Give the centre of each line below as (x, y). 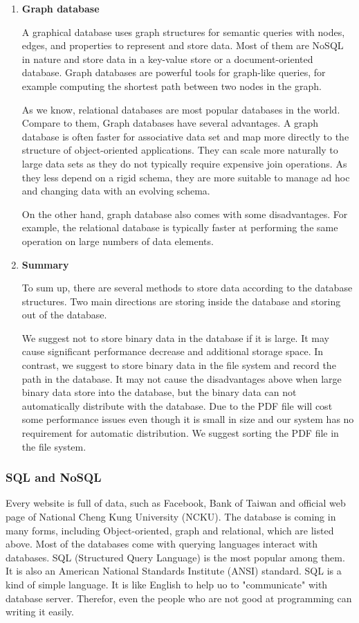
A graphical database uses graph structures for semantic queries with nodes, (183, 31)
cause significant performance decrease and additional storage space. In (173, 351)
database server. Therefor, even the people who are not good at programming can (179, 598)
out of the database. (64, 315)
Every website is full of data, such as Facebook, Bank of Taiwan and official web (176, 503)
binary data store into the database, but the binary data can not (159, 392)
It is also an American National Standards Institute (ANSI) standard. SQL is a (174, 571)
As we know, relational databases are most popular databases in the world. (181, 109)
